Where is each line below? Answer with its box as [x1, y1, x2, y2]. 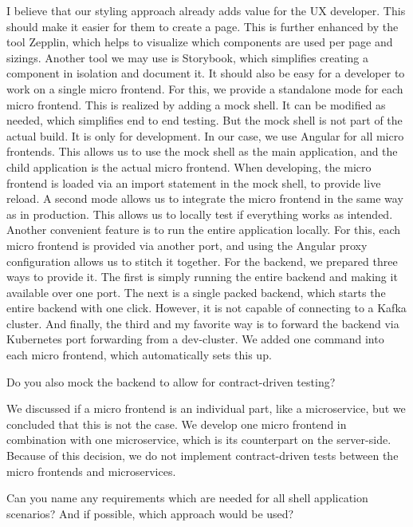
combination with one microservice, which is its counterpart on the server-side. [6, 431, 391, 448]
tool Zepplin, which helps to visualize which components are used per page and [6, 34, 393, 50]
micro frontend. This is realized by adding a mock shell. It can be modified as [6, 96, 386, 113]
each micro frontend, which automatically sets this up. [6, 347, 272, 363]
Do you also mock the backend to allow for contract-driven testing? [6, 373, 336, 390]
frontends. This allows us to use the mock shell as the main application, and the [6, 143, 398, 160]
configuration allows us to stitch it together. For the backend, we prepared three [6, 252, 398, 269]
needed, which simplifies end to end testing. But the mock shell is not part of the [6, 112, 403, 129]
